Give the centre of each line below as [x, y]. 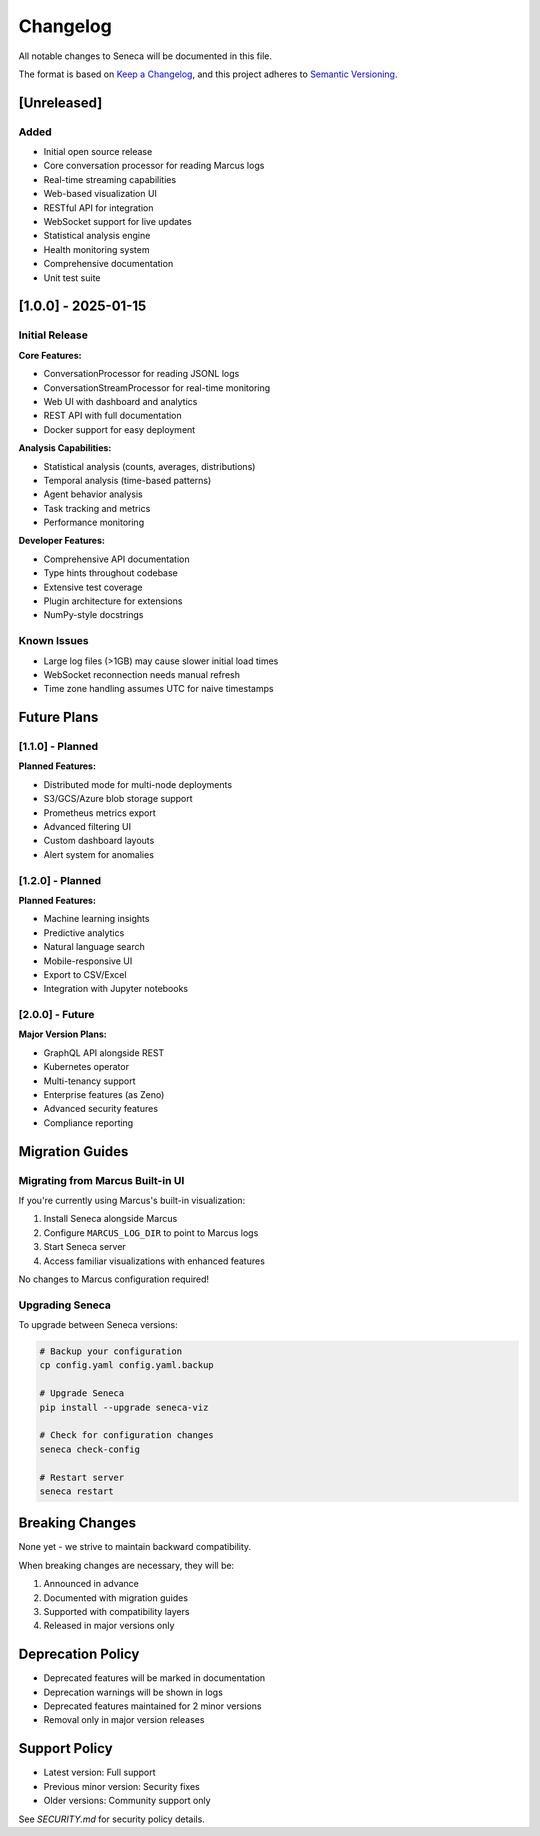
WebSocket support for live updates [117, 222]
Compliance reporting [88, 1122]
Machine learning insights [96, 919]
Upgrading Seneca [65, 1305]
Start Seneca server [85, 1247]
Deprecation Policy [79, 1654]
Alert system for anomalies [99, 854]
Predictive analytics [84, 932]
